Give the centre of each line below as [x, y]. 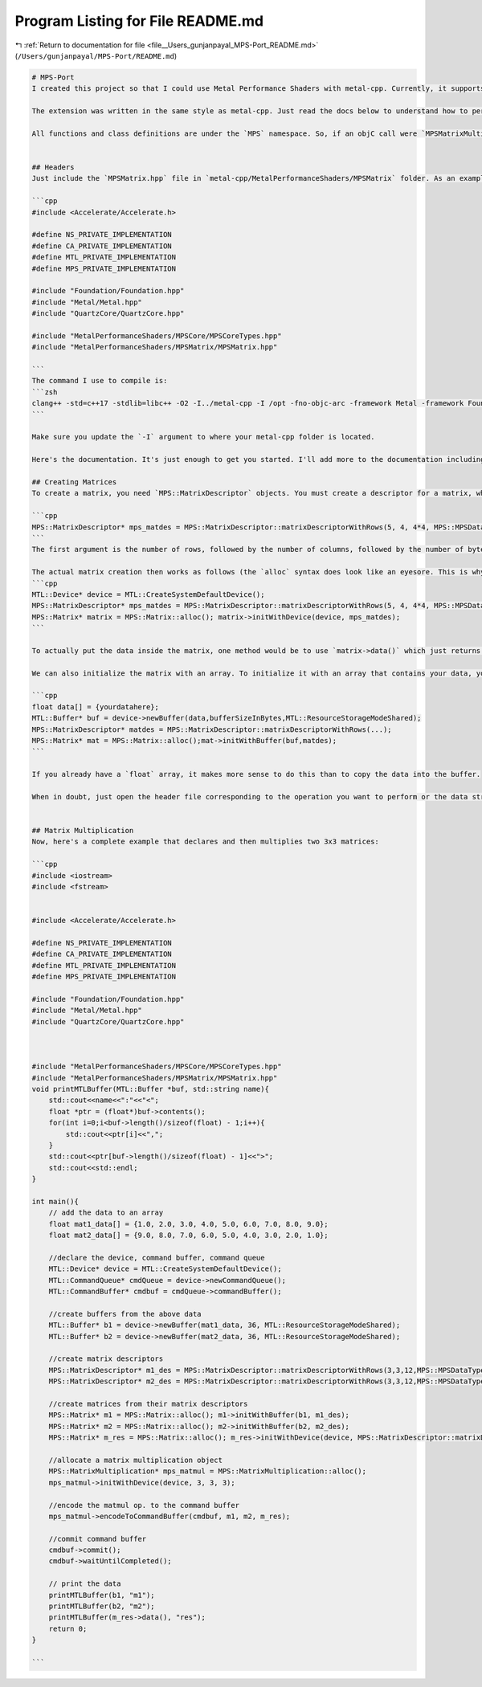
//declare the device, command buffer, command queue [157, 1258]
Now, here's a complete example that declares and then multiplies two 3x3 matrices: [205, 842]
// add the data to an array [106, 1213]
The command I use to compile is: [100, 381]
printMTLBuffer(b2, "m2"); [102, 1606]
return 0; [68, 1628]
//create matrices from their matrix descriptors [148, 1404]
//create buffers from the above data [125, 1314]
